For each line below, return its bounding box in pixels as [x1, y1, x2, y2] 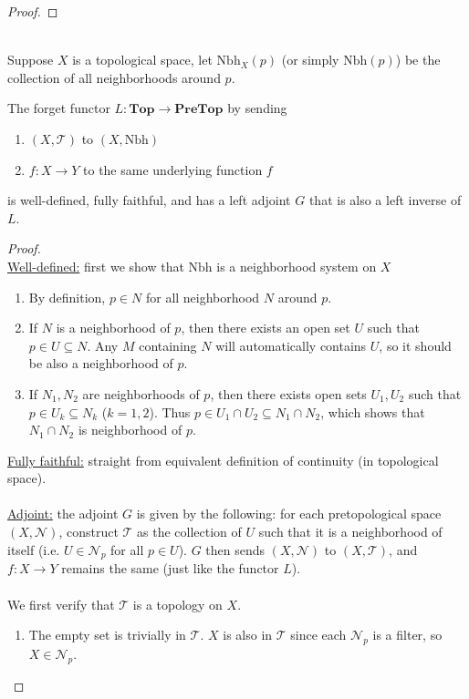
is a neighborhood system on [216, 256, 377, 275]
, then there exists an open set [181, 318, 350, 337]
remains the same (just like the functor [61, 559, 279, 578]
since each [290, 625, 347, 644]
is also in [223, 625, 273, 644]
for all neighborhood [145, 287, 260, 306]
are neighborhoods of [82, 384, 200, 403]
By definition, [28, 287, 106, 306]
